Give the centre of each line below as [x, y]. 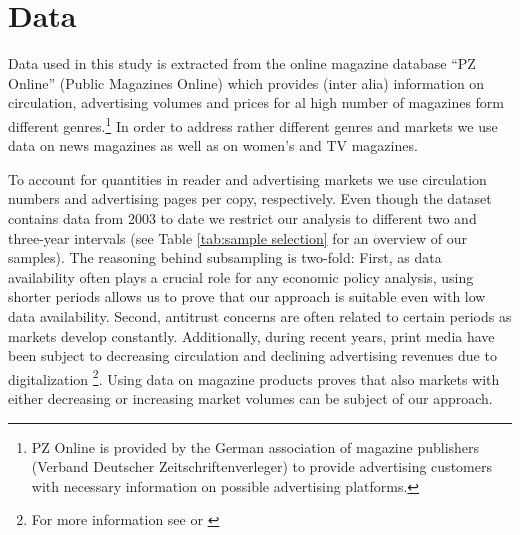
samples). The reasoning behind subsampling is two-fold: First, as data [225, 257]
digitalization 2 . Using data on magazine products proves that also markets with [254, 377]
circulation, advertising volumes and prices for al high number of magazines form [256, 102]
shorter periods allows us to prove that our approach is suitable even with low [247, 296]
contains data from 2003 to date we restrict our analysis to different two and [242, 217]
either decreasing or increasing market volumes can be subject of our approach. [250, 397]
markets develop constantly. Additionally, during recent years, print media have [251, 335]
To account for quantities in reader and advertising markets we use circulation [247, 178]
